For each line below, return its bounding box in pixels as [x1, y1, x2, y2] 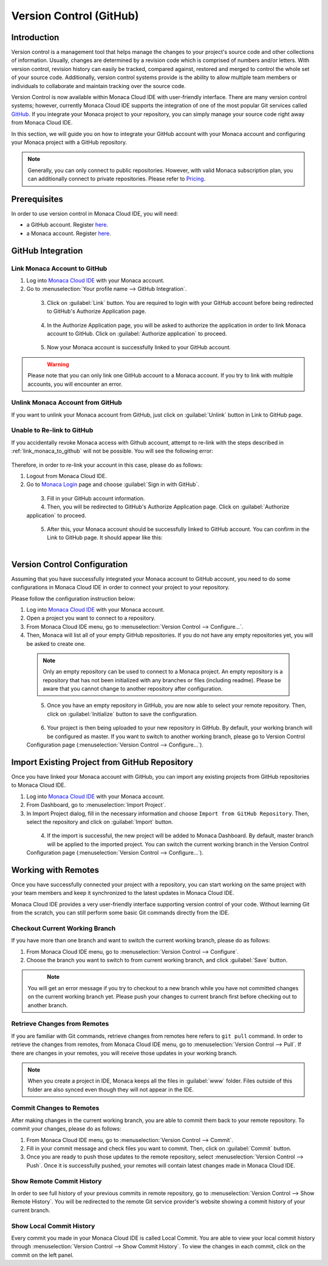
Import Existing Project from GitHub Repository [11, 757, 194, 767]
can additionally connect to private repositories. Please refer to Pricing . [27, 175, 206, 182]
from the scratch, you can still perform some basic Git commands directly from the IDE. [11, 909, 230, 917]
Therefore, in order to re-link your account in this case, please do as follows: [11, 461, 203, 468]
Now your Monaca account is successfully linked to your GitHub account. [47, 344, 231, 351]
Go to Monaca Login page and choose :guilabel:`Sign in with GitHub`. [26, 481, 200, 488]
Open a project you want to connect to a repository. [26, 614, 156, 622]
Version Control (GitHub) [11, 9, 139, 22]
